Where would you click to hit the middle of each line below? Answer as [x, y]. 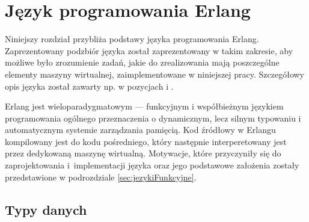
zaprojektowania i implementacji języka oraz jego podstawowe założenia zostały [152, 165]
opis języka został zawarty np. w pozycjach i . [89, 86]
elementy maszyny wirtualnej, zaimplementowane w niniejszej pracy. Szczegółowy [154, 74]
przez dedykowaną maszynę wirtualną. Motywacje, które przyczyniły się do [143, 153]
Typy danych [46, 209]
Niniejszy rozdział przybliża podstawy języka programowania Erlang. [132, 39]
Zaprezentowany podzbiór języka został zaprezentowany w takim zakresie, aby [149, 50]
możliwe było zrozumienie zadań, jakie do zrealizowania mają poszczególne [142, 62]
